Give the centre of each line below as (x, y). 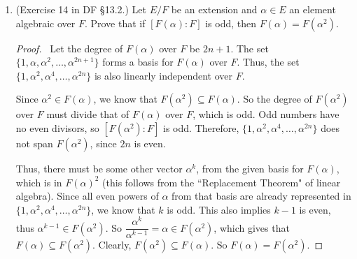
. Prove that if (115, 23)
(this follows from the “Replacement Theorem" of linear (222, 182)
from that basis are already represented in (261, 196)
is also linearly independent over (163, 75)
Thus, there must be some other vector (99, 168)
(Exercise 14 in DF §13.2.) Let (81, 9)
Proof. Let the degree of (69, 48)
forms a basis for (138, 62)
